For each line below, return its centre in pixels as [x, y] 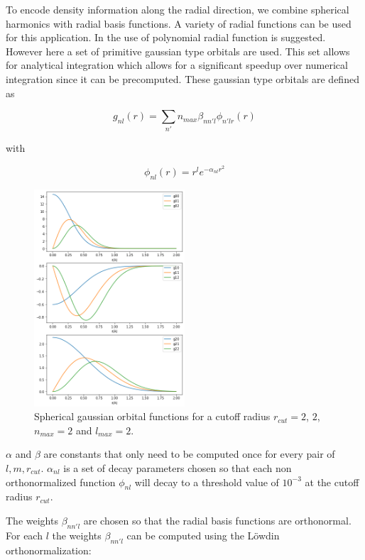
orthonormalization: [49, 550]
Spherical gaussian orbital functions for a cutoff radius [152, 416]
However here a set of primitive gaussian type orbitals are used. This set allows [178, 51]
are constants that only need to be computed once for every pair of [189, 454]
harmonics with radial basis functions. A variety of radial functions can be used [179, 23]
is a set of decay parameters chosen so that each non [178, 467]
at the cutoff [332, 482]
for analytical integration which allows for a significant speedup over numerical [177, 65]
